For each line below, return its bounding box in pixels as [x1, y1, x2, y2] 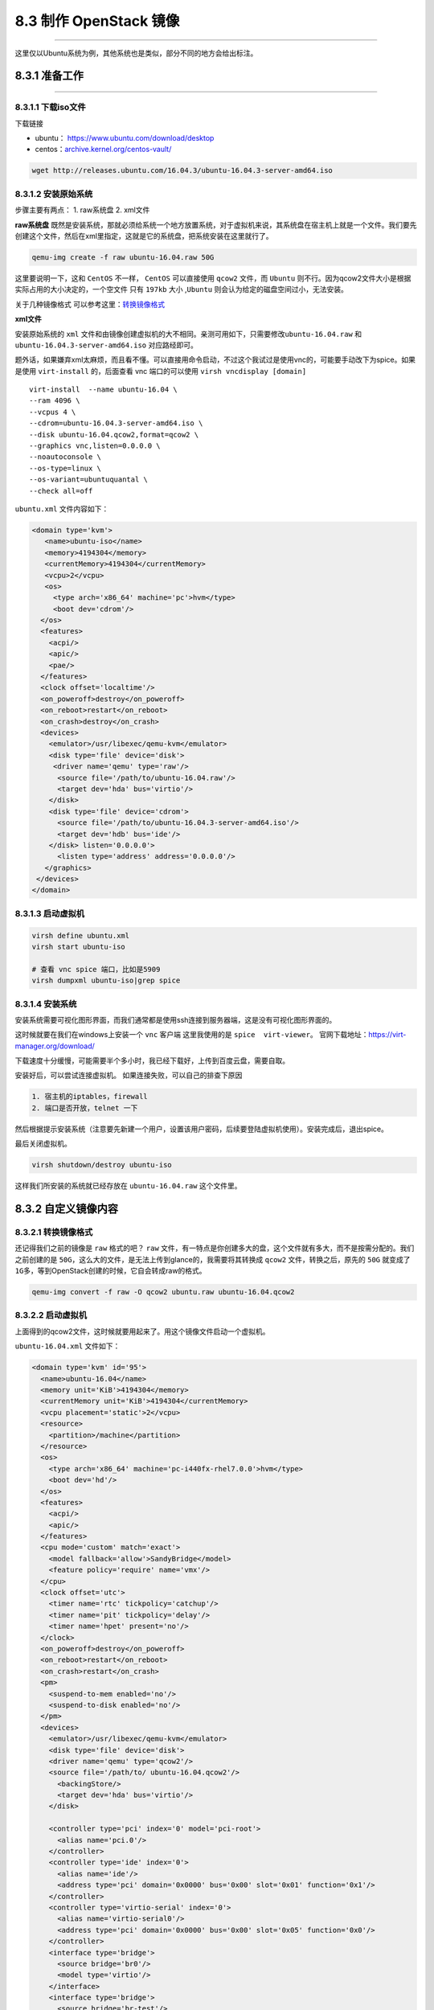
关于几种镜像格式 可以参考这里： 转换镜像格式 [14, 299, 165, 309]
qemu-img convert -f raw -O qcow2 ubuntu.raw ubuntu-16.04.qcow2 [31, 1287, 295, 1297]
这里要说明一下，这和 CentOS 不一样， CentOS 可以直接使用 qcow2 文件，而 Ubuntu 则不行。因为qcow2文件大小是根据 [14, 273, 411, 283]
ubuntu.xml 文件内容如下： [14, 503, 109, 514]
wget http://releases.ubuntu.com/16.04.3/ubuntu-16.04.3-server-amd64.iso [31, 166, 334, 175]
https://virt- [368, 1030, 407, 1040]
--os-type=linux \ [29, 463, 102, 473]
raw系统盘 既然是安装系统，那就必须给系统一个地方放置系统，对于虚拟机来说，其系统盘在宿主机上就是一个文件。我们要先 [14, 219, 417, 229]
